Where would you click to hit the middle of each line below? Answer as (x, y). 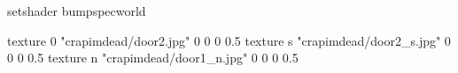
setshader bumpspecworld (77, 11)
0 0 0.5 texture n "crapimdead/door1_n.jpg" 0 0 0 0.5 (153, 58)
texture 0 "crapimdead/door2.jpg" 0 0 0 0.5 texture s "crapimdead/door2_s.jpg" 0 (229, 40)
